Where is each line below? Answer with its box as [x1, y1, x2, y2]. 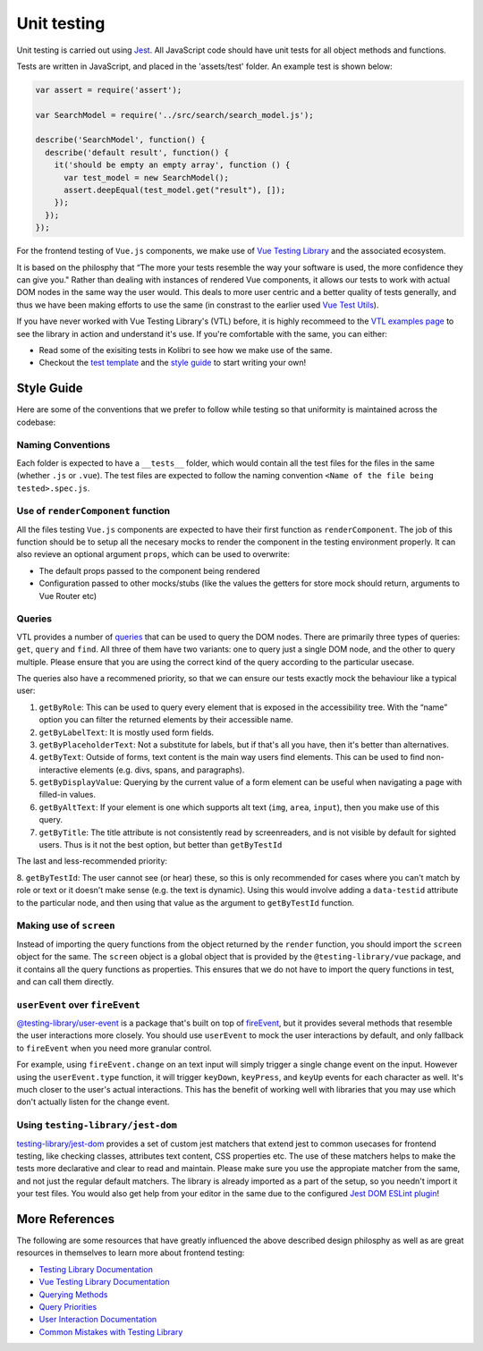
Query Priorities [38, 1301, 97, 1312]
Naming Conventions [16, 439, 111, 452]
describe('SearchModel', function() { [35, 135, 206, 145]
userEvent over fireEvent [16, 998, 140, 1010]
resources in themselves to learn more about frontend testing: [16, 1247, 245, 1258]
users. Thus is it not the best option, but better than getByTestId [38, 840, 283, 850]
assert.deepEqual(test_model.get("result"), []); [64, 185, 286, 196]
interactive [38, 764, 79, 775]
